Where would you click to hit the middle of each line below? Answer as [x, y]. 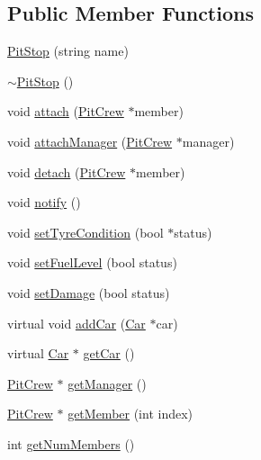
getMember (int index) [130, 414]
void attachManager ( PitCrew [90, 141]
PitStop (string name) [68, 51]
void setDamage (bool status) [89, 292]
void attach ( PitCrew [66, 111]
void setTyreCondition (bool [85, 232]
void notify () [44, 202]
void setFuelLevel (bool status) [92, 262]
